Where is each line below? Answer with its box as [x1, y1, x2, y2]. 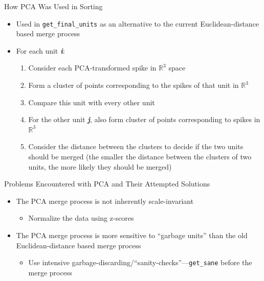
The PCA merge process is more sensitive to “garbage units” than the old [16, 229, 248, 240]
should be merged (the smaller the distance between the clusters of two [28, 151, 252, 161]
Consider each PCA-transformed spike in [28, 62, 157, 73]
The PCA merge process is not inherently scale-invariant [16, 195, 194, 206]
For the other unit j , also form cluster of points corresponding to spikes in [28, 114, 260, 125]
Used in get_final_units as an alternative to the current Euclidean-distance [16, 18, 259, 29]
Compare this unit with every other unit [28, 97, 155, 107]
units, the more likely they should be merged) [28, 161, 172, 172]
